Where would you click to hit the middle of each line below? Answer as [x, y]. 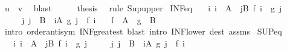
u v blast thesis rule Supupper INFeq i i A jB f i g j [143, 8]
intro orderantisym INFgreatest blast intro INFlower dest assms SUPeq [143, 31]
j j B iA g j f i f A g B [89, 19]
